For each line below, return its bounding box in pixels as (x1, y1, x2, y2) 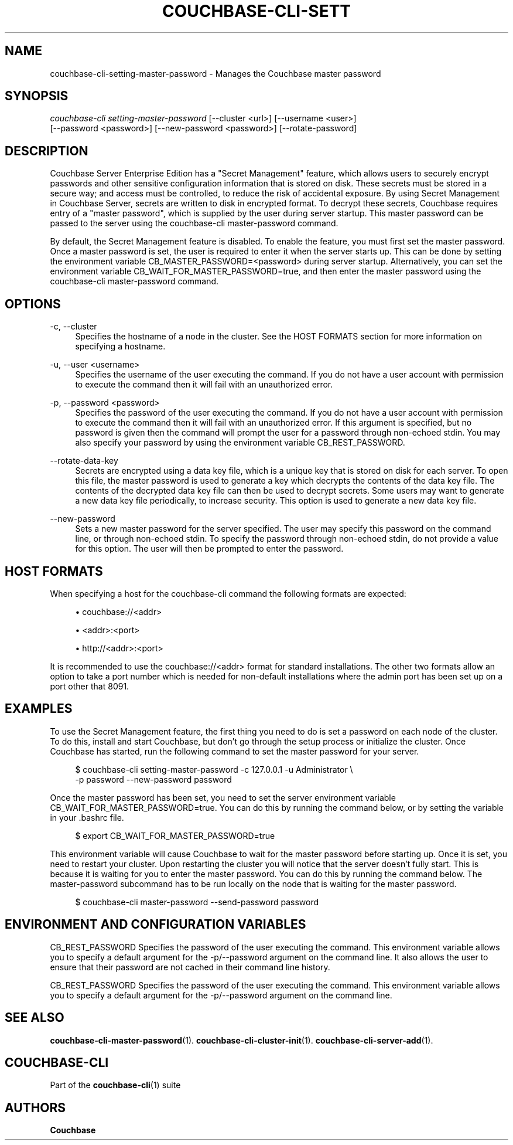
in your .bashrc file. (50, 812, 124, 823)
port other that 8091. (50, 681, 129, 691)
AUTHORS (5, 1100, 66, 1115)
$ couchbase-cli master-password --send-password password (75, 896, 319, 907)
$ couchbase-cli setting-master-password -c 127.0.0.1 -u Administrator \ (75, 764, 353, 774)
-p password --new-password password (75, 774, 232, 784)
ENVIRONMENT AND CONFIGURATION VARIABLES (5, 917, 306, 932)
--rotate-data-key (50, 456, 118, 466)
